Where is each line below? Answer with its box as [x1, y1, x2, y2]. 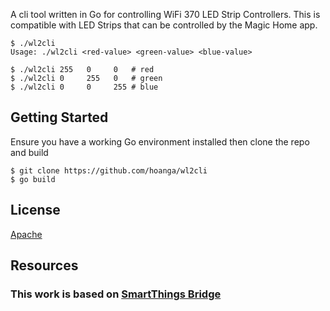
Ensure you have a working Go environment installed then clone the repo [10, 135, 310, 148]
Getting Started [10, 109, 109, 126]
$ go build [10, 174, 56, 184]
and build [10, 146, 49, 158]
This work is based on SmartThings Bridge [10, 287, 222, 301]
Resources [10, 257, 79, 274]
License [10, 202, 61, 219]
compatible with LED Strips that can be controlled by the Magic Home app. [10, 19, 318, 31]
